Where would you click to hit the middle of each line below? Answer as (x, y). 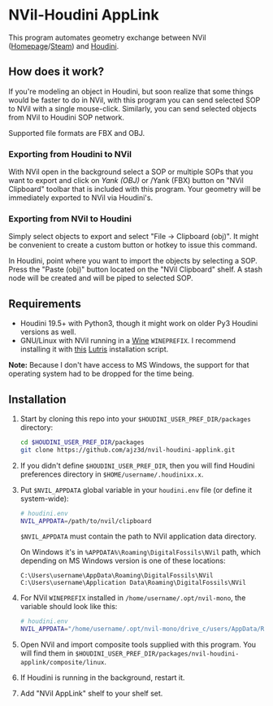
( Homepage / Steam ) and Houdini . (64, 46)
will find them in (47, 653)
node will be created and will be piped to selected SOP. (101, 278)
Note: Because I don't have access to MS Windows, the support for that (129, 365)
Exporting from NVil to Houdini (70, 219)
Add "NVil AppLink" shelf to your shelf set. (91, 694)
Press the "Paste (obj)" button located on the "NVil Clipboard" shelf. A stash (135, 269)
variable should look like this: (69, 607)
